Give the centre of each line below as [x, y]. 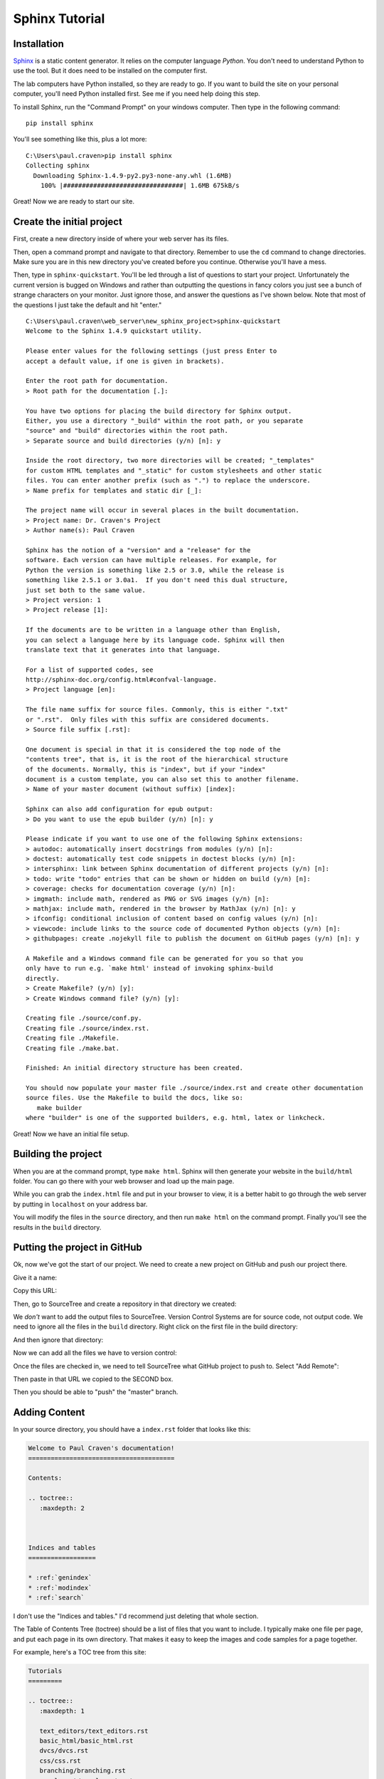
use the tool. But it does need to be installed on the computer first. [110, 70]
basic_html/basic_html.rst [86, 1741]
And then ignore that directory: [58, 1340]
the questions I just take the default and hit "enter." [87, 305]
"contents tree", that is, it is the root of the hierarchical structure [157, 759]
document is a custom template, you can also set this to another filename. [163, 779]
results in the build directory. [57, 1227]
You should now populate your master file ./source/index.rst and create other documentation [194, 1088]
